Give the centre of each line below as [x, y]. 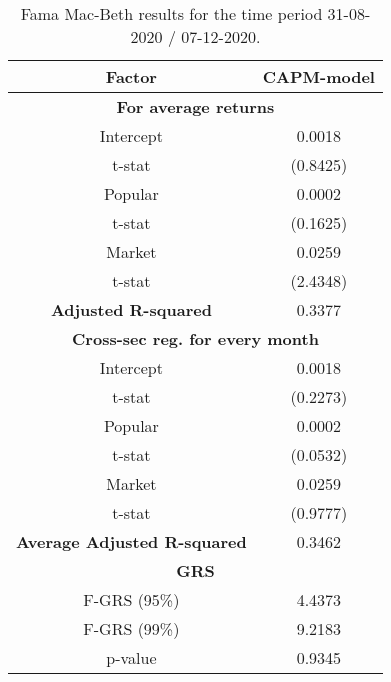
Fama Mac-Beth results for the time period [171, 13]
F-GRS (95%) [131, 599]
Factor [131, 76]
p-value [131, 657]
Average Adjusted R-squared [131, 541]
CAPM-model [318, 76]
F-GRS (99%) [131, 628]
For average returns [195, 106]
